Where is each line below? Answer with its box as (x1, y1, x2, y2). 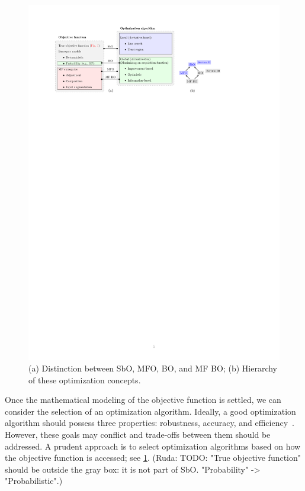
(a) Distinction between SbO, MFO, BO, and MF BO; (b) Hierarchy (28, 362, 277, 374)
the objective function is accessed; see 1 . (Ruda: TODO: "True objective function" (5, 451, 301, 464)
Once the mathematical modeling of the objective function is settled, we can (5, 393, 281, 406)
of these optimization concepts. (28, 373, 141, 386)
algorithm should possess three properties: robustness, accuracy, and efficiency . (5, 416, 294, 429)
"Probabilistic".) (5, 474, 63, 487)
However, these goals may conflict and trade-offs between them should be (5, 428, 271, 441)
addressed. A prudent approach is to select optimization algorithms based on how (5, 440, 301, 452)
